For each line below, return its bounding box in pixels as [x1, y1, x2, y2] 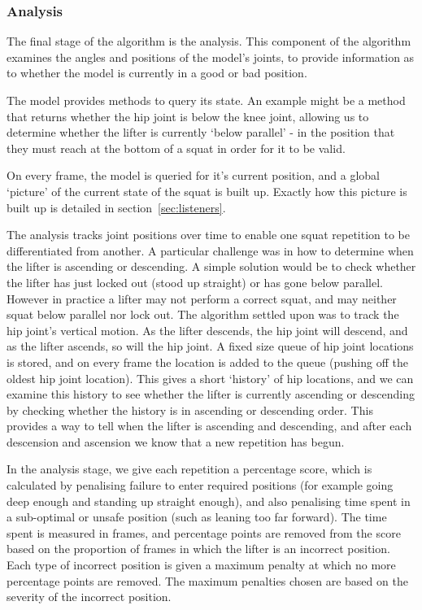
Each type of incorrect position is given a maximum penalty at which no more [7, 556, 396, 573]
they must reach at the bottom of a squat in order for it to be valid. [7, 139, 346, 156]
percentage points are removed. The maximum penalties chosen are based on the [7, 572, 408, 589]
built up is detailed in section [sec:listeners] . [7, 198, 226, 216]
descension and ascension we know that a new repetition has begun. [7, 433, 345, 450]
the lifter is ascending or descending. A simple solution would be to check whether [7, 258, 416, 275]
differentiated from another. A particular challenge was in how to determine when [7, 242, 414, 259]
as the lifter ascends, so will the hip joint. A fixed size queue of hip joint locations [7, 338, 414, 355]
